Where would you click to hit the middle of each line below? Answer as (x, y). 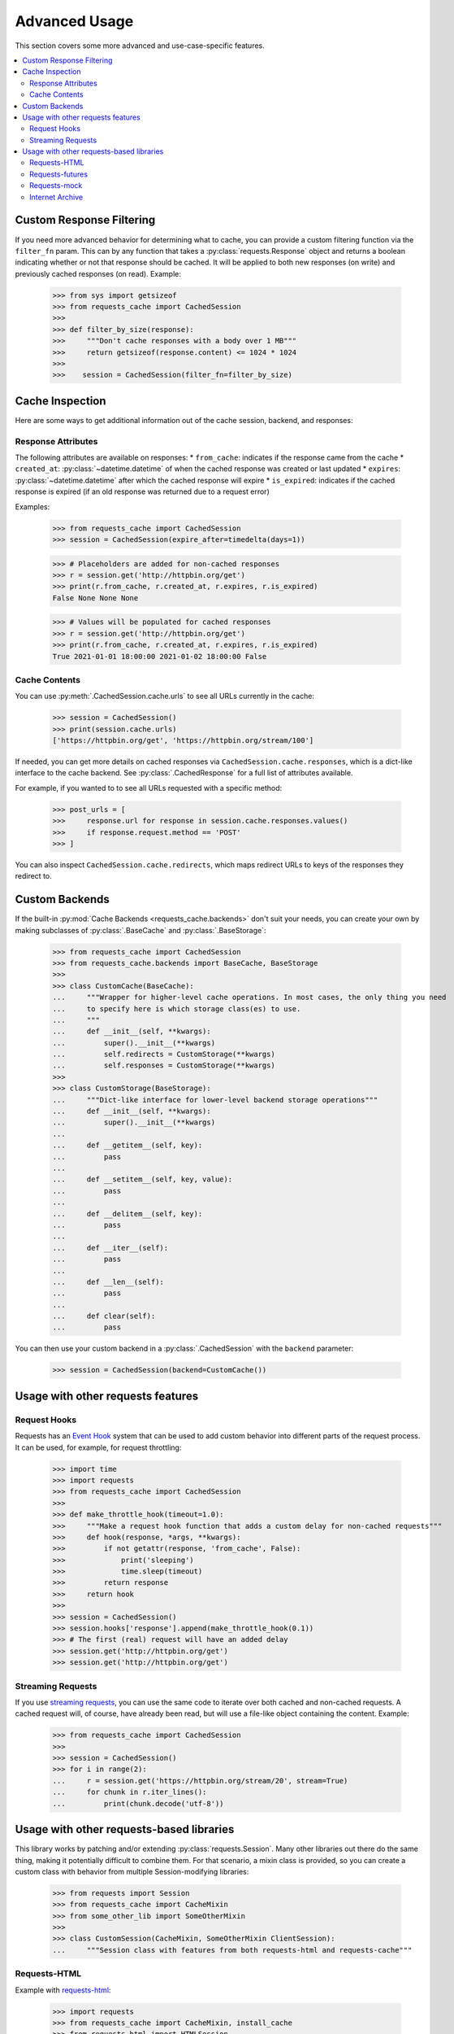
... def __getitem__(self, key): (128, 1146)
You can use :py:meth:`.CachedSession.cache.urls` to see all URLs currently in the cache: (164, 696)
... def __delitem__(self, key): (128, 1213)
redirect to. (33, 876)
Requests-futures (59, 174)
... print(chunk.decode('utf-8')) (138, 1803)
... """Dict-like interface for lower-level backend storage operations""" (215, 1100)
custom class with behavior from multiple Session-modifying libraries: (132, 1871)
